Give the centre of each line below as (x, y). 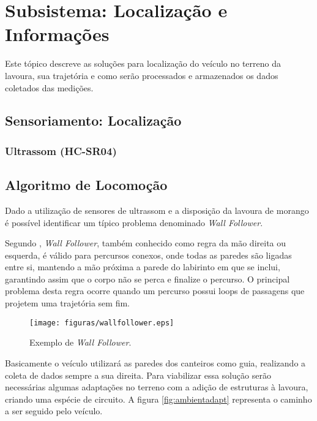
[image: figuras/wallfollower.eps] (102, 323)
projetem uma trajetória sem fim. (67, 303)
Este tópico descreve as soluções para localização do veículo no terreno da (143, 63)
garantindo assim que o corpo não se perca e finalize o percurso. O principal (147, 279)
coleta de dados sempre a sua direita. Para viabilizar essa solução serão (138, 375)
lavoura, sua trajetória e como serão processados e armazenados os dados (142, 75)
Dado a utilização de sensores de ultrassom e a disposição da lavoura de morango (157, 210)
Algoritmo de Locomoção (86, 185)
